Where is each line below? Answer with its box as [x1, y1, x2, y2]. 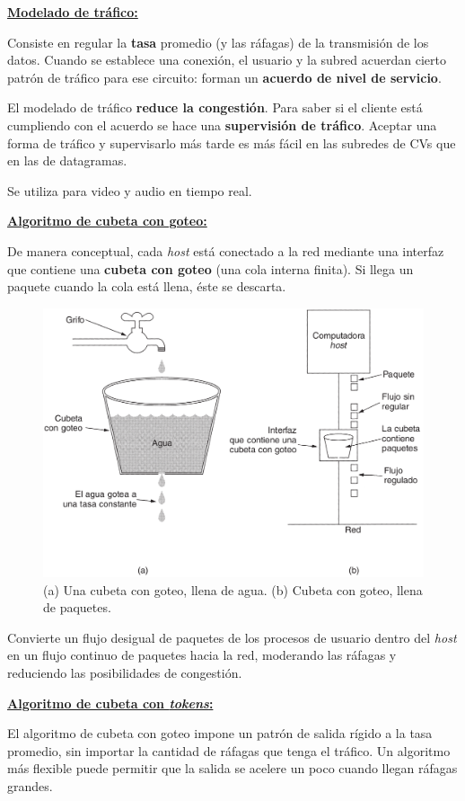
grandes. [7, 777, 53, 796]
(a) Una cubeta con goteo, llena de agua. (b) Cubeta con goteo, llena [43, 580, 423, 599]
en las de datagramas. [7, 151, 127, 170]
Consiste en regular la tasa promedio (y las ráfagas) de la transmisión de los [7, 32, 429, 51]
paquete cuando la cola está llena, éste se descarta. [7, 277, 286, 296]
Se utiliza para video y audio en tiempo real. [7, 181, 252, 200]
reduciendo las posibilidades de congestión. [7, 663, 242, 682]
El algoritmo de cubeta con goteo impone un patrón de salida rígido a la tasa [7, 724, 433, 743]
